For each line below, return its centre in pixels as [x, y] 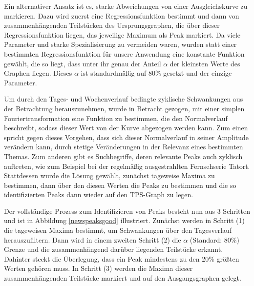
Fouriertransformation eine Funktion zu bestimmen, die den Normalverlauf [116, 118]
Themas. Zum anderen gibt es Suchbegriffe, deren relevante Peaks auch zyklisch [123, 156]
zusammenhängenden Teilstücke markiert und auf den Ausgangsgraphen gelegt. [123, 278]
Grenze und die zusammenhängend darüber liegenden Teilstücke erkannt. [114, 249]
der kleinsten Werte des [205, 63]
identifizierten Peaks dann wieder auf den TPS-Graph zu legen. [99, 194]
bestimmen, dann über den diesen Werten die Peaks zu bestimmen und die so [120, 185]
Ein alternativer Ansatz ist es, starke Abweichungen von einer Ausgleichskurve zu [126, 6]
